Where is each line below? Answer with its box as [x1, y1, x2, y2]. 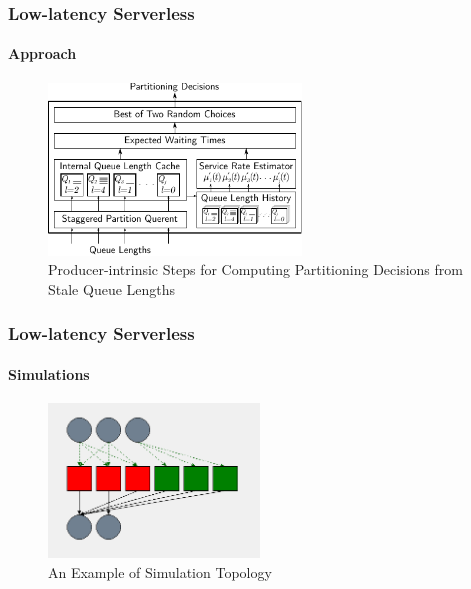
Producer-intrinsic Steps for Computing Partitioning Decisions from [48, 259, 463, 280]
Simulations [8, 363, 90, 384]
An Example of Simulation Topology [48, 561, 272, 582]
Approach [8, 43, 77, 64]
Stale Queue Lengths [48, 278, 176, 299]
